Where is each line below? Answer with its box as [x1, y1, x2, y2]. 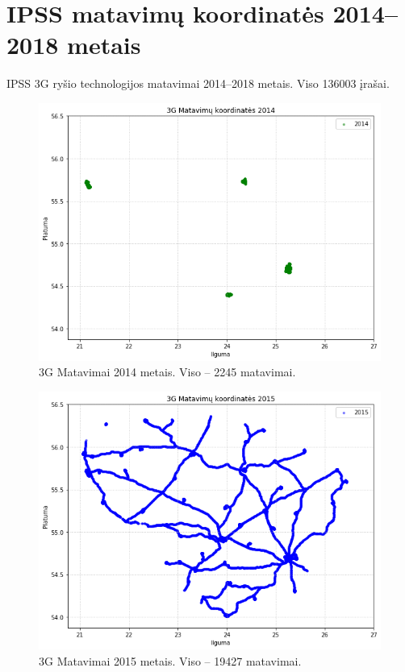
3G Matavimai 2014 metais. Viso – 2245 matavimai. [39, 363, 296, 380]
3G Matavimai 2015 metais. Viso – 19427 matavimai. [39, 652, 302, 669]
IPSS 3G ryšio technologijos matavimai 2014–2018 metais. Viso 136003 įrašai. [6, 75, 390, 92]
